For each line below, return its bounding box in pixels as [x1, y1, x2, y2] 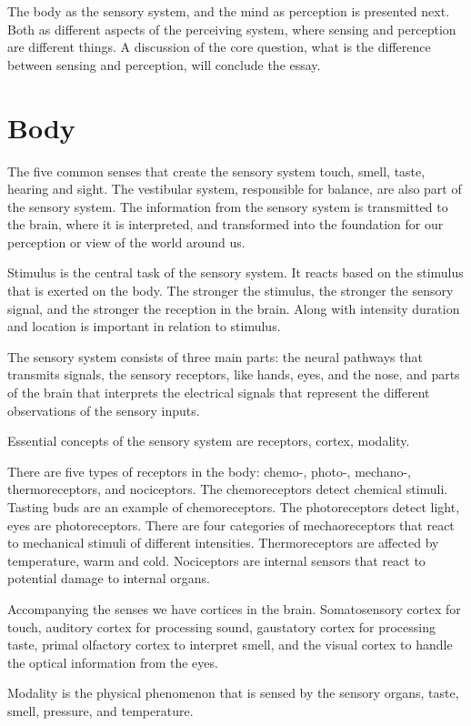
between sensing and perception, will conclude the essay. [7, 55, 321, 74]
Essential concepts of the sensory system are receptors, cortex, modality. [7, 431, 410, 450]
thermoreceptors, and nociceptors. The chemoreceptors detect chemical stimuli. [7, 479, 448, 499]
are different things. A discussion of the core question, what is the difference [7, 37, 431, 56]
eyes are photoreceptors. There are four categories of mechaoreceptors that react [7, 515, 455, 534]
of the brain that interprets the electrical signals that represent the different [7, 383, 430, 402]
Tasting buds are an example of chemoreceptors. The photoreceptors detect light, [7, 498, 460, 516]
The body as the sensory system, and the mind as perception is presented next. [7, 2, 450, 20]
